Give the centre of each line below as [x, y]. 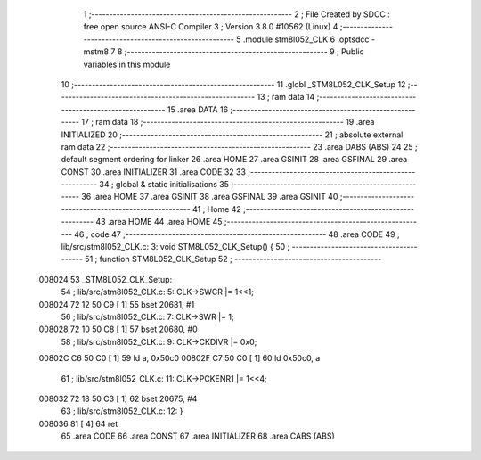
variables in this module [127, 64]
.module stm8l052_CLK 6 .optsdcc [306, 39]
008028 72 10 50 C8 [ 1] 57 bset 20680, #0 [118, 329]
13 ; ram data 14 [286, 97]
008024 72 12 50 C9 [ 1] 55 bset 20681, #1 [117, 304]
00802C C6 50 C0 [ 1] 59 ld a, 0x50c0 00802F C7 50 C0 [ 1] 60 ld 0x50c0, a [179, 358]
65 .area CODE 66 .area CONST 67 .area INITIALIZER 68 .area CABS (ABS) [198, 436]
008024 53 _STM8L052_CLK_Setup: [106, 279]
